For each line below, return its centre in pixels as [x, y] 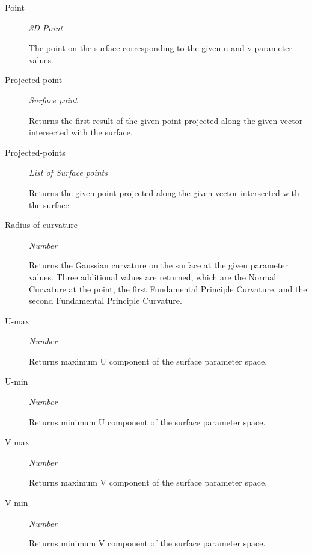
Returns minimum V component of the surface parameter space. [147, 543]
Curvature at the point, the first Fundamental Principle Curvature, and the [168, 289]
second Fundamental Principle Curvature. [106, 301]
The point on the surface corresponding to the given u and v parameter [161, 48]
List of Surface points [68, 172]
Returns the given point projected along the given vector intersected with [164, 192]
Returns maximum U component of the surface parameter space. [148, 361]
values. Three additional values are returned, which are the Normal [153, 276]
